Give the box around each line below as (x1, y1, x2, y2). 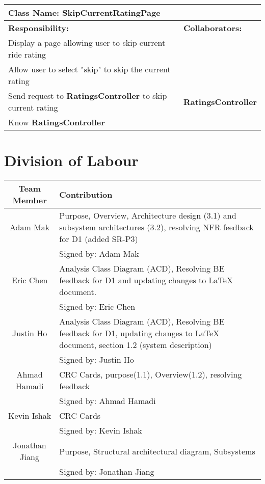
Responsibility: (8, 22, 69, 34)
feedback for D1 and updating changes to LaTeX (59, 274, 233, 286)
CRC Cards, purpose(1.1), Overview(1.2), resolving (59, 368, 242, 381)
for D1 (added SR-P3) (59, 233, 138, 245)
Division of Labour (4, 150, 139, 171)
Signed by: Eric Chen (59, 301, 136, 313)
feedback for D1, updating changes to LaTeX (59, 327, 220, 339)
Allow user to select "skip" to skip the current (8, 63, 171, 75)
